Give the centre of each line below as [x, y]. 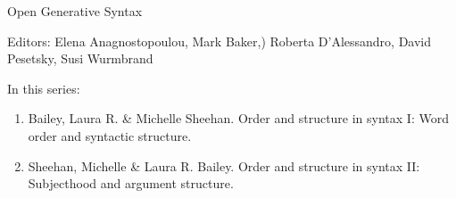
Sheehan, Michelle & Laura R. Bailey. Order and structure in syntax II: [224, 165]
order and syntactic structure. [110, 135]
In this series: [44, 88]
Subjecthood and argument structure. [131, 183]
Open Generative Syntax [75, 11]
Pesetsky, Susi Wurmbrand [80, 58]
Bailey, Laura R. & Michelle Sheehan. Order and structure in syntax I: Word [238, 118]
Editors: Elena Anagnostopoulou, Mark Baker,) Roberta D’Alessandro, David [220, 41]
